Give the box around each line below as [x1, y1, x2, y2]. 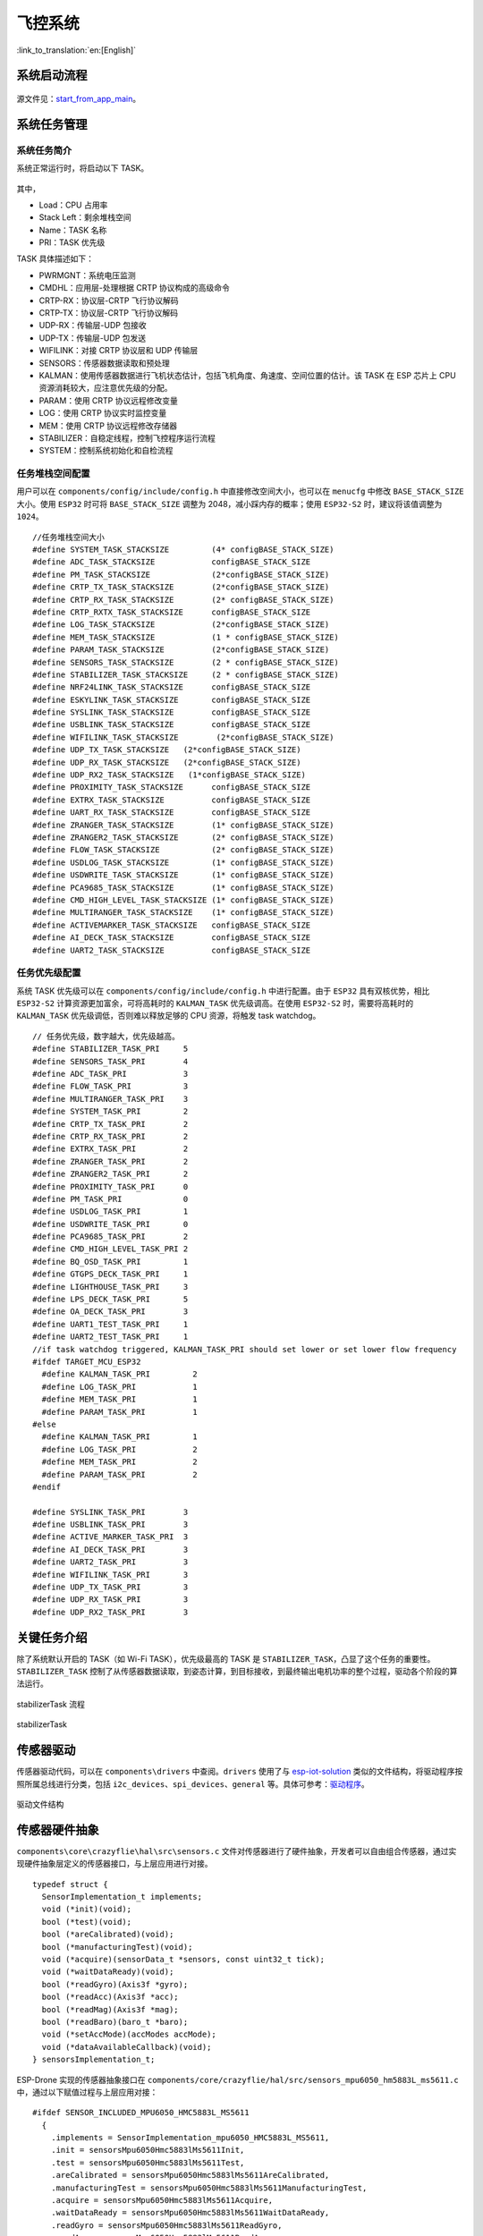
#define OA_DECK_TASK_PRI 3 [32, 1307, 189, 1317]
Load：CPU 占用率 [38, 199, 108, 210]
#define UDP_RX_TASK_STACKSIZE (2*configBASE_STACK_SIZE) [32, 757, 301, 767]
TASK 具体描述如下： [16, 253, 94, 264]
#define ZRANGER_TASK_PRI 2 [32, 1156, 189, 1166]
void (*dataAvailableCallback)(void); [41, 2042, 212, 2052]
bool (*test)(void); [41, 1917, 132, 1927]
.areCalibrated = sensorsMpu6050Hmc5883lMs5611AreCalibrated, [50, 2170, 330, 2181]
